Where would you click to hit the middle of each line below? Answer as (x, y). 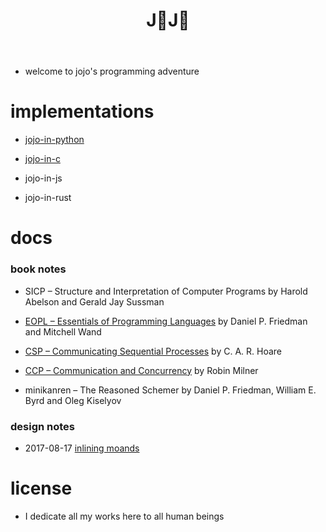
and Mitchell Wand (63, 331)
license (41, 488)
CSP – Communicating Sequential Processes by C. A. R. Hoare (153, 351)
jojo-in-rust (48, 198)
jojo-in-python (54, 140)
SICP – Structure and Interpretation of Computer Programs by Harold (166, 291)
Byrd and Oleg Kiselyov (73, 400)
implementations (82, 111)
